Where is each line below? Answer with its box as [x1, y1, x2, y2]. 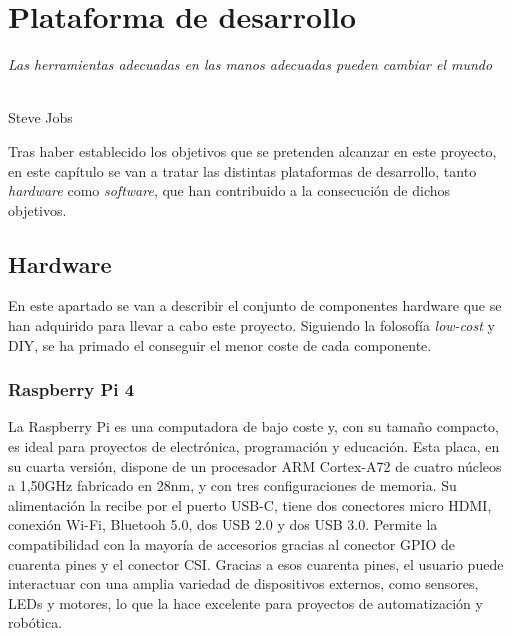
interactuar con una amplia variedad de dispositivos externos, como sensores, [8, 573, 479, 594]
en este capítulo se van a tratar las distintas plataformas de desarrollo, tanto [8, 160, 477, 181]
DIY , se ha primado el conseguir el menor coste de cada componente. [8, 334, 432, 355]
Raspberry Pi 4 [8, 377, 135, 402]
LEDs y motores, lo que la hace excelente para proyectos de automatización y [8, 592, 483, 613]
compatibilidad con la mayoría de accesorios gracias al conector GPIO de [8, 534, 456, 555]
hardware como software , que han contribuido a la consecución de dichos [8, 180, 451, 201]
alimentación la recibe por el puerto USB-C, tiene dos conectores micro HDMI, [8, 494, 492, 515]
